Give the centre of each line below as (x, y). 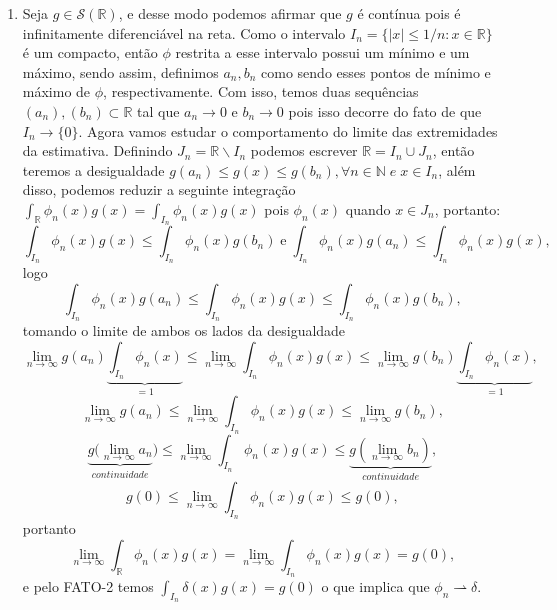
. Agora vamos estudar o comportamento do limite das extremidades (288, 130)
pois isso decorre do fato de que (385, 110)
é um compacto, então (90, 52)
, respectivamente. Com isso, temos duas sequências (261, 91)
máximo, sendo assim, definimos (120, 71)
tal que (158, 110)
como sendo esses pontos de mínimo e (376, 71)
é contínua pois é (409, 13)
